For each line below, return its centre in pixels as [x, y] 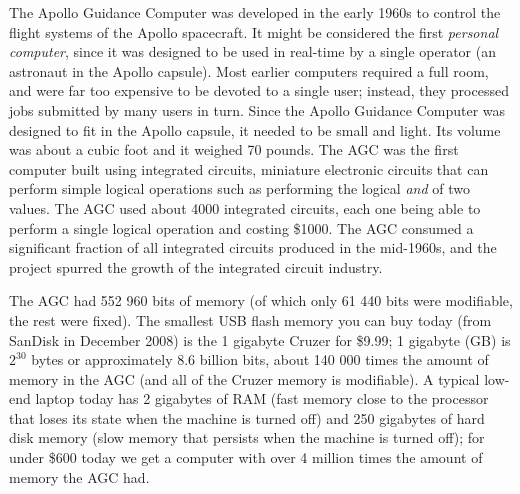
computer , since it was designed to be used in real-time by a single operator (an [252, 51]
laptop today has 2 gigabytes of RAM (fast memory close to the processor [262, 398]
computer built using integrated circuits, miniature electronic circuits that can [249, 168]
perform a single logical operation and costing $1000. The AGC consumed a [241, 227]
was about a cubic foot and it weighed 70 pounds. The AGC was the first [234, 149]
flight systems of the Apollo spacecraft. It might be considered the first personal [254, 31]
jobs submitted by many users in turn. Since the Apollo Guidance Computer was [257, 109]
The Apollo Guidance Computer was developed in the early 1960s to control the [255, 12]
